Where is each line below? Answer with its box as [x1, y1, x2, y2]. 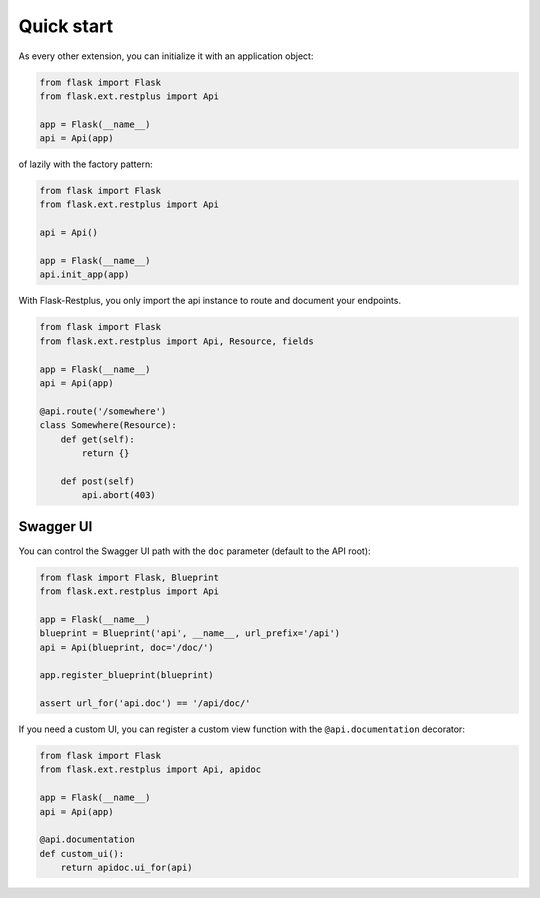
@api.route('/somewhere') [39, 405, 167, 417]
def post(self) [60, 475, 135, 487]
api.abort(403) [81, 490, 157, 501]
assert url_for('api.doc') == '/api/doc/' [39, 698, 251, 709]
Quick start [18, 15, 114, 37]
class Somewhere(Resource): [39, 420, 177, 431]
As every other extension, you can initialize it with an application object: [18, 50, 314, 62]
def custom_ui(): [39, 848, 125, 859]
